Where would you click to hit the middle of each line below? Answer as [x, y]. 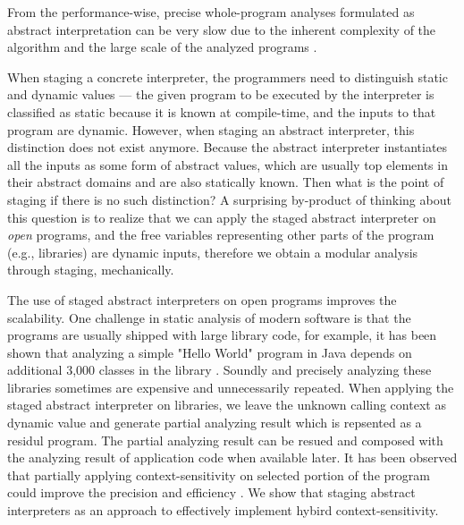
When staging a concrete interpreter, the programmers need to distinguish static [228, 76]
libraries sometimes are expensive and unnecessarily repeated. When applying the [231, 387]
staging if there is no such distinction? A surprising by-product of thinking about [229, 199]
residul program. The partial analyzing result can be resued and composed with [225, 440]
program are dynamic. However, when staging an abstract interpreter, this [211, 129]
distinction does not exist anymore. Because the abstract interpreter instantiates [228, 147]
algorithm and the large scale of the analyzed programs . [162, 47]
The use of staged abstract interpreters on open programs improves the [202, 299]
